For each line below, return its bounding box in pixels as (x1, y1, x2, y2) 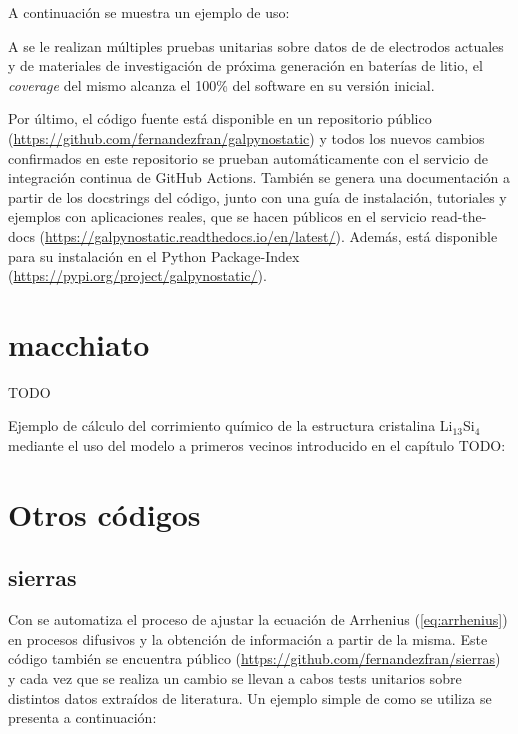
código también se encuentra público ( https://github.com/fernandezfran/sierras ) (8, 648, 501, 669)
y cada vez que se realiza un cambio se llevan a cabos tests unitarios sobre (8, 667, 462, 688)
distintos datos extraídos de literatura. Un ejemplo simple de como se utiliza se (8, 687, 492, 708)
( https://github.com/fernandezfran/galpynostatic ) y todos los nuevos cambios (8, 127, 485, 148)
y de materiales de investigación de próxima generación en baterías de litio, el (8, 55, 483, 76)
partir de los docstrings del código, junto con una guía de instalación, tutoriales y (8, 186, 507, 207)
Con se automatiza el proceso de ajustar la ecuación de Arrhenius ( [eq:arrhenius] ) (8, 609, 508, 630)
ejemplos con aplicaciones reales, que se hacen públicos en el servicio (8, 206, 427, 227)
